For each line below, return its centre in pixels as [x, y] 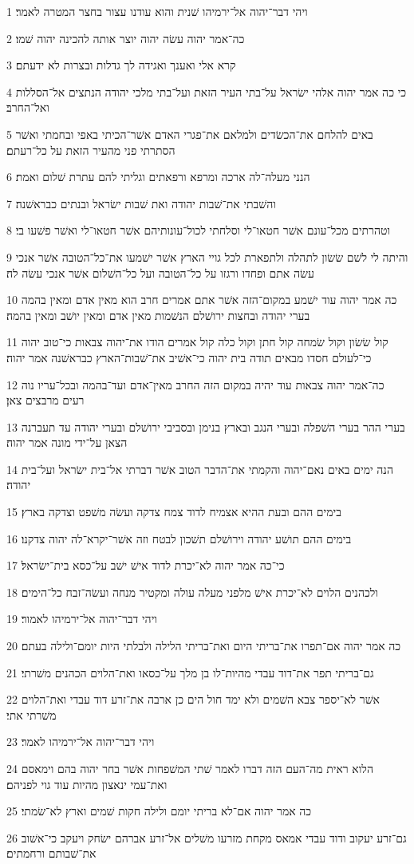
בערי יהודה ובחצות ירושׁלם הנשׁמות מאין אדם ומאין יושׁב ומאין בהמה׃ [158, 315]
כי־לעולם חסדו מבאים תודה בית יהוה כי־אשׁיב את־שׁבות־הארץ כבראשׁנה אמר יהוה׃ [189, 357]
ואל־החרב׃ [28, 107]
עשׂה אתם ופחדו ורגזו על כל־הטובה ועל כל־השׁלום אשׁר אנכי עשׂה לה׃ [160, 272]
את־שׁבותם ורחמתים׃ [51, 853]
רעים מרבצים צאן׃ [45, 400]
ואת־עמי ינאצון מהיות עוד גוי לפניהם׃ [87, 784]
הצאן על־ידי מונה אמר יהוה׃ [67, 442]
